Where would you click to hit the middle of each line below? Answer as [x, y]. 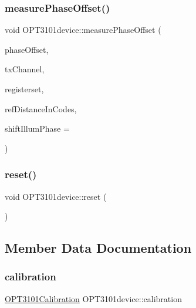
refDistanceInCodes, [41, 108]
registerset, [24, 89]
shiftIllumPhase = [37, 128]
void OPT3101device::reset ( [56, 196]
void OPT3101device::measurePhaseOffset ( [83, 30]
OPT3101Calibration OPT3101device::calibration [93, 298]
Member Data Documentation [98, 248]
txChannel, [25, 69]
